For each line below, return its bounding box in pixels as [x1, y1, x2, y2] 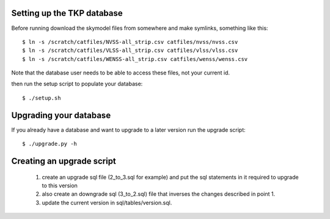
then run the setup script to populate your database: [11, 80, 143, 88]
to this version [42, 182, 78, 189]
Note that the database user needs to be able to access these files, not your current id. [11, 69, 230, 76]
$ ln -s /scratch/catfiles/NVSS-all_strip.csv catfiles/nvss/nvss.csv [22, 38, 238, 45]
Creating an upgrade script [11, 156, 116, 166]
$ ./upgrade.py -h [22, 140, 78, 148]
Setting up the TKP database [11, 8, 123, 18]
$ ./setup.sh [22, 95, 61, 101]
